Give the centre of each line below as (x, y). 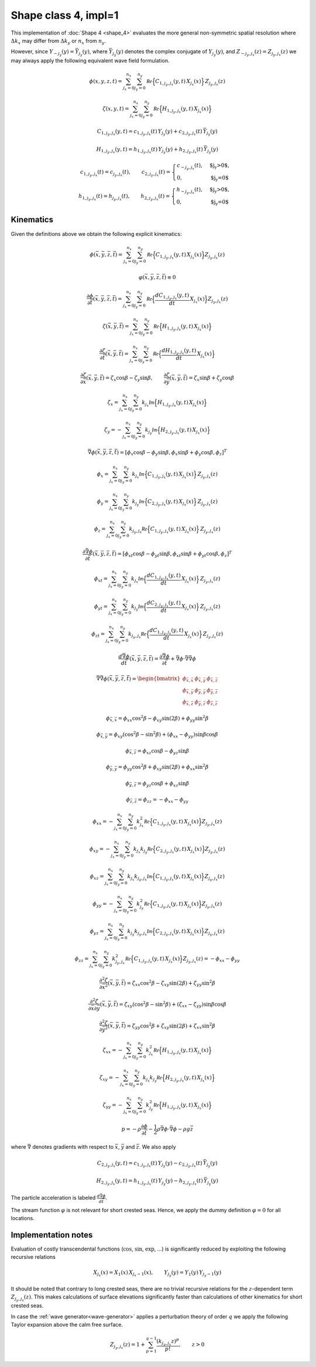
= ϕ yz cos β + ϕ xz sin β (163, 784)
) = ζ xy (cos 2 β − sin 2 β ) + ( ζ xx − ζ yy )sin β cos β (171, 1004)
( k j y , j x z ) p (168, 1342)
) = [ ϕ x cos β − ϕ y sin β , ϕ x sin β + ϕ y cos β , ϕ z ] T (172, 452)
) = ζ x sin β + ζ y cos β (210, 379)
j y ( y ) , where (93, 53)
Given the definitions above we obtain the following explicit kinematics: (96, 233)
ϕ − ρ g (181, 1129)
